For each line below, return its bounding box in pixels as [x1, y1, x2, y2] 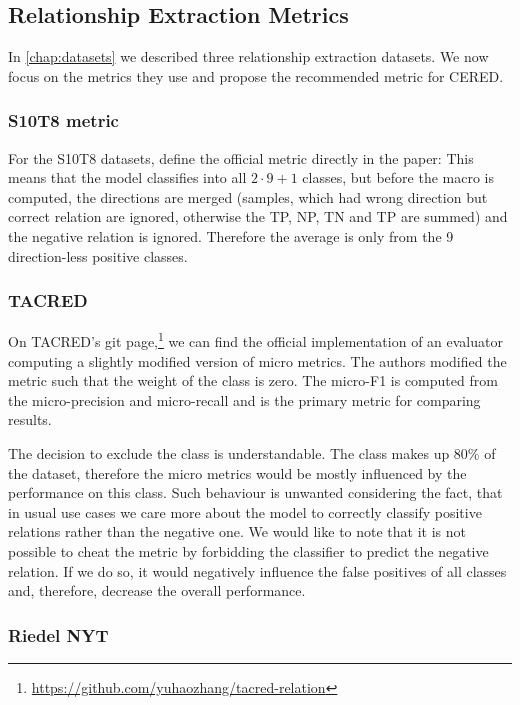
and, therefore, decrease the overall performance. [8, 580, 306, 601]
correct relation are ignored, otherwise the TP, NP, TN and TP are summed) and [8, 206, 508, 227]
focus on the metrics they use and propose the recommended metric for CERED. [8, 65, 504, 86]
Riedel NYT [8, 622, 109, 647]
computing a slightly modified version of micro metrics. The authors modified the [8, 350, 507, 371]
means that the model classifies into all [8, 167, 247, 188]
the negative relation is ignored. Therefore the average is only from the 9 [8, 225, 454, 246]
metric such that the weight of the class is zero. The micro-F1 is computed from [8, 370, 498, 391]
